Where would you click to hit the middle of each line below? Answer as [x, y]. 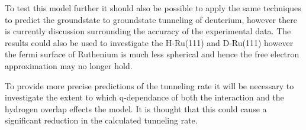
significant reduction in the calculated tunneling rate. [101, 120]
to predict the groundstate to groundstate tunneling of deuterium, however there [151, 19]
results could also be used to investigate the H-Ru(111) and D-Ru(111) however [149, 42]
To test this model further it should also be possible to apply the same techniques [153, 8]
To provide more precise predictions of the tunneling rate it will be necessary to [149, 85]
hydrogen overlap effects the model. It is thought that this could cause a [136, 108]
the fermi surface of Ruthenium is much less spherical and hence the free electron [152, 54]
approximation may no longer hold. [69, 65]
